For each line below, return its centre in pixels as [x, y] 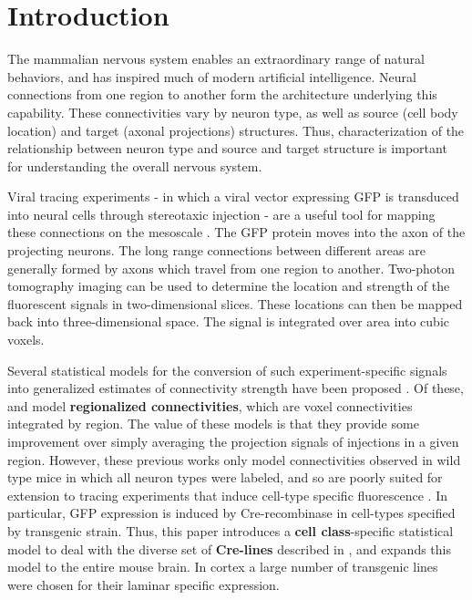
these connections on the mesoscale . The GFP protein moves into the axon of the [236, 232]
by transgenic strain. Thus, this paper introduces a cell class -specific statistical [231, 530]
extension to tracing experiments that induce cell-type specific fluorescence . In [228, 495]
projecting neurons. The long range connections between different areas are [216, 250]
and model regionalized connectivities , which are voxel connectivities [210, 405]
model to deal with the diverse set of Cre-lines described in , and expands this [229, 548]
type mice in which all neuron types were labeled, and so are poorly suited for [225, 477]
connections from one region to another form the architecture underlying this [222, 94]
